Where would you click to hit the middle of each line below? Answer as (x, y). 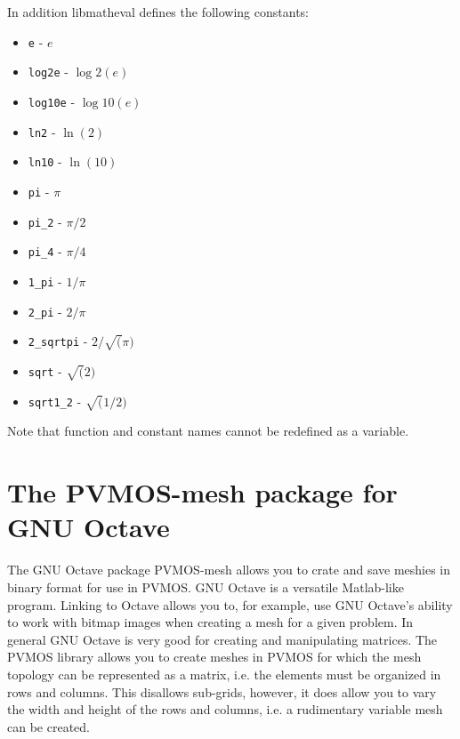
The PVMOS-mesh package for (202, 492)
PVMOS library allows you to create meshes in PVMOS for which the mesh (214, 657)
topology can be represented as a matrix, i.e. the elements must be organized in (224, 674)
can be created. (48, 726)
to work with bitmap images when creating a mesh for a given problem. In (210, 622)
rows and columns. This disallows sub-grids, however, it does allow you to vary (222, 691)
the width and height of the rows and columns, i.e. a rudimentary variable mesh (225, 709)
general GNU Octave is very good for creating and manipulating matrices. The (222, 639)
